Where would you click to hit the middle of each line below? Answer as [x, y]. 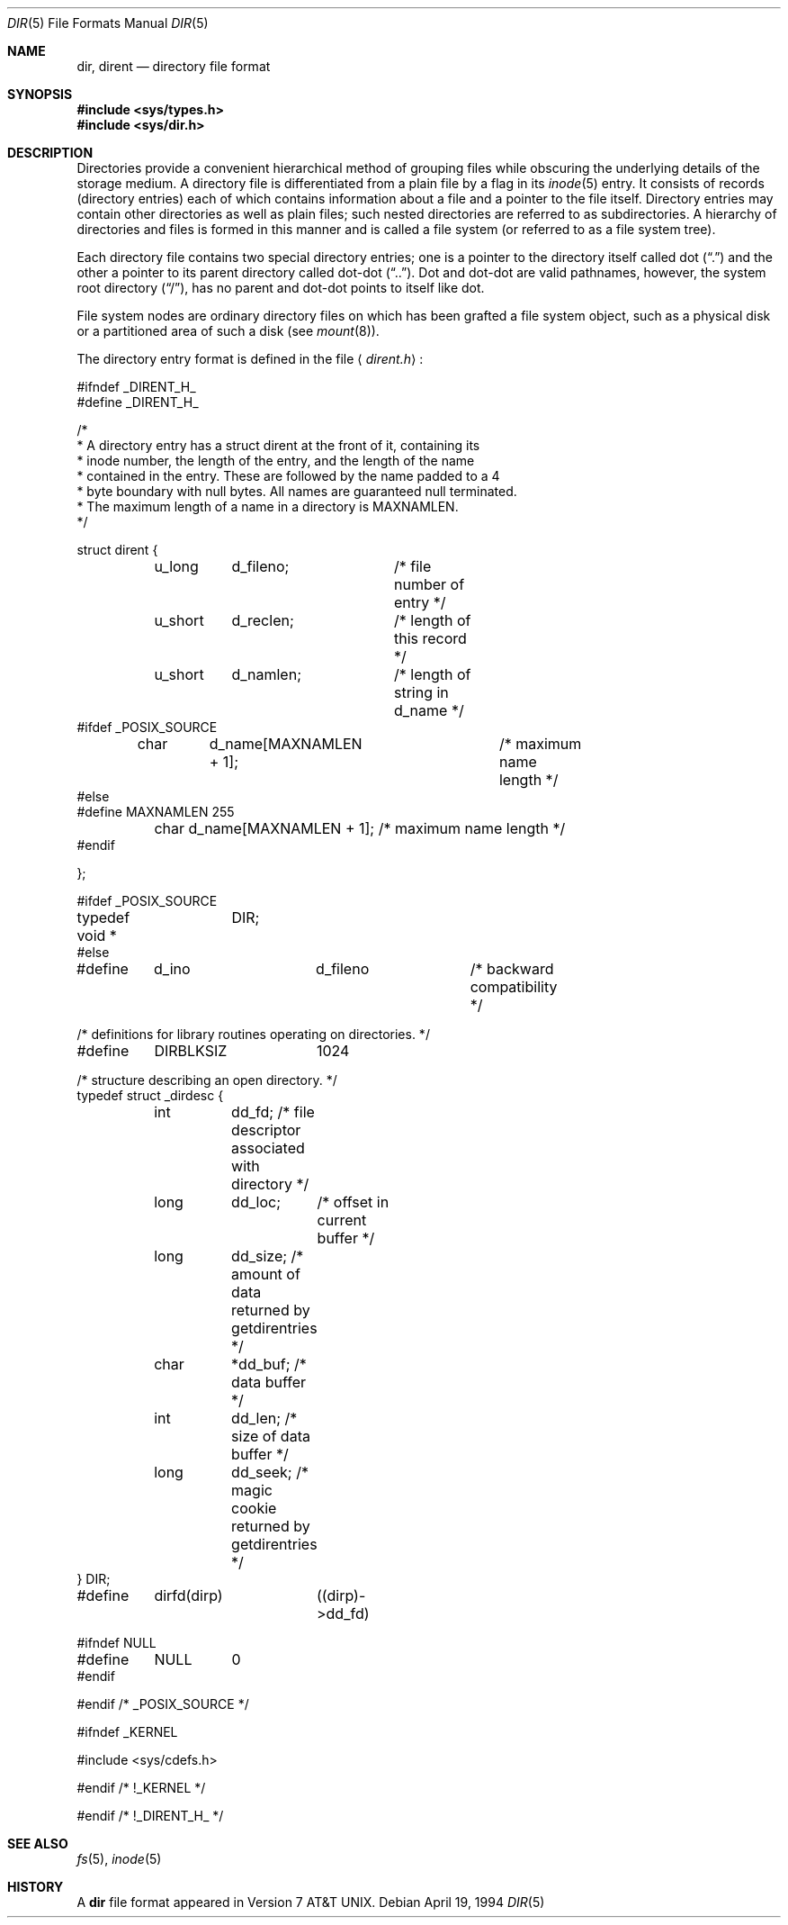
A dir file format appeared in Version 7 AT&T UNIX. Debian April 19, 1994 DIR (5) [311, 1902]
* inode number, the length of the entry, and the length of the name [276, 461]
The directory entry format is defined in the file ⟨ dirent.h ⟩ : [250, 359]
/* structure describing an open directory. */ [207, 1080]
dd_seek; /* [270, 1472]
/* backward [512, 969]
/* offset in [353, 1202]
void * [97, 935]
